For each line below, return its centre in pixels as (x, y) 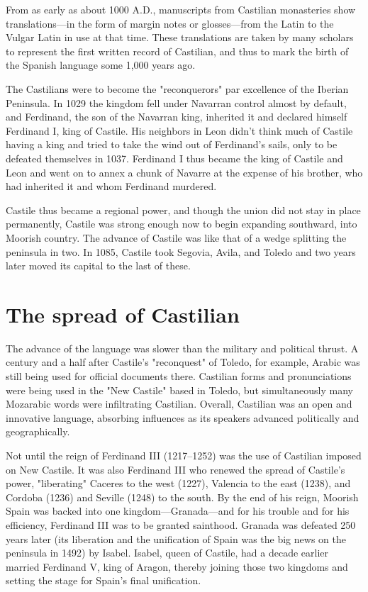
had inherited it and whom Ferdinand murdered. (111, 186)
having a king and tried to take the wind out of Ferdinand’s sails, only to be (172, 144)
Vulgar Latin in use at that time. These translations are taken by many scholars (180, 37)
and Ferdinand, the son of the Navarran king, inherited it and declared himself (177, 117)
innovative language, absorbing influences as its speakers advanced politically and (183, 417)
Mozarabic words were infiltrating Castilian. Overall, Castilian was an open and (179, 404)
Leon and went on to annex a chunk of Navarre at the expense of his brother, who (184, 172)
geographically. (38, 431)
